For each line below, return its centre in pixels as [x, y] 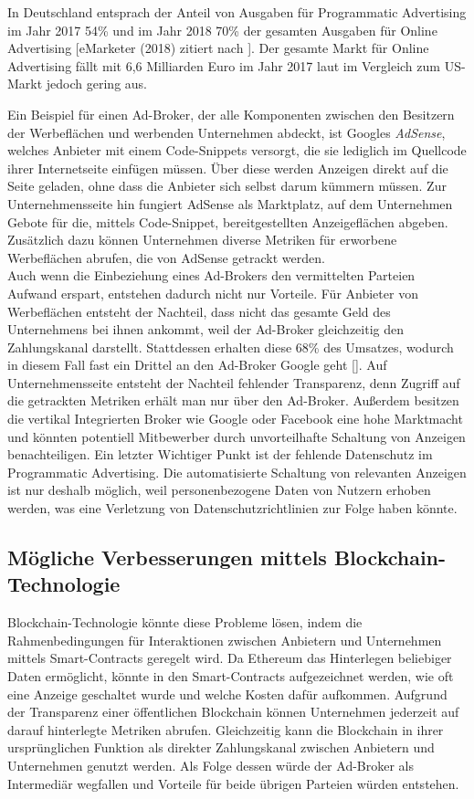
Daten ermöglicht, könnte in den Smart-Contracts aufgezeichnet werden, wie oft [231, 676]
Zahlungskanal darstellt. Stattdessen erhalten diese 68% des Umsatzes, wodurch [231, 347]
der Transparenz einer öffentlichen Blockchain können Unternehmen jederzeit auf [233, 712]
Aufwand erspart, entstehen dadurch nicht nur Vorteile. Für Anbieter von [213, 293]
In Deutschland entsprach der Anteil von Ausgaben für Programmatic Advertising [237, 12]
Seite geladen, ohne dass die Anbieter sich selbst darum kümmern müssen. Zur [227, 186]
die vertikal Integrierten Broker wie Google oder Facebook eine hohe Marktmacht [235, 419]
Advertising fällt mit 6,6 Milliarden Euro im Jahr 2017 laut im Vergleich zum [224, 65]
